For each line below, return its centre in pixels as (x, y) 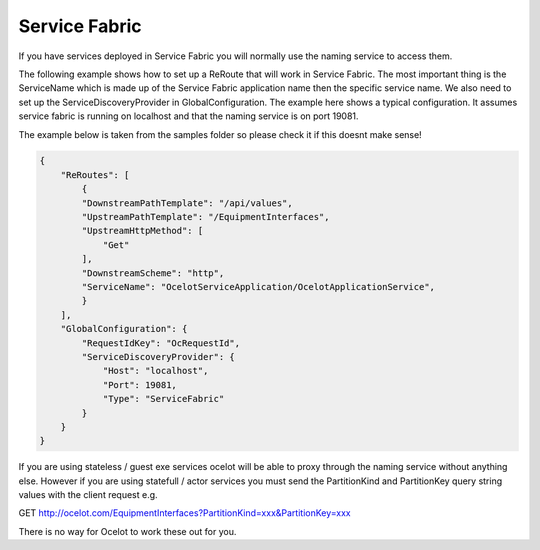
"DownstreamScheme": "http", (153, 273)
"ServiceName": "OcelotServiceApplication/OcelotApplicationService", (258, 286)
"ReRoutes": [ (95, 174)
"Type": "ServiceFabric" (163, 399)
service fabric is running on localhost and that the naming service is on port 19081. (188, 116)
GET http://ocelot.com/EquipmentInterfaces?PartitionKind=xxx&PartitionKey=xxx (184, 513)
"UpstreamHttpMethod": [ (142, 231)
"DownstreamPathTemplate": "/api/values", (187, 203)
